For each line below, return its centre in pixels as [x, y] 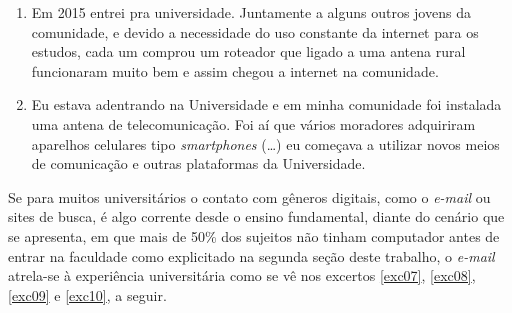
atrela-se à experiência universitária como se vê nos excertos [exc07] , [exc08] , [242, 275]
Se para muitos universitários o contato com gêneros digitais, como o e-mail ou [249, 196]
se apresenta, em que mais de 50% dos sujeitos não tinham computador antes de [254, 235]
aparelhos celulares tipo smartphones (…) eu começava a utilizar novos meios [265, 143]
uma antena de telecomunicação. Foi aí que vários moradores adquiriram [253, 123]
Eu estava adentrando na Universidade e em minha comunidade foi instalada [266, 104]
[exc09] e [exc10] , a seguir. [87, 294]
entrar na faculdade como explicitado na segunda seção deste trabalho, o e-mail [251, 255]
